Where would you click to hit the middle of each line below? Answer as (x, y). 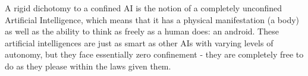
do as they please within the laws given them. (88, 66)
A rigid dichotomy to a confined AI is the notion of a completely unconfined (144, 8)
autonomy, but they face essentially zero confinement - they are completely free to (154, 54)
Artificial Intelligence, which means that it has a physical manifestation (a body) (152, 19)
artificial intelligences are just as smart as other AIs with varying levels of (139, 42)
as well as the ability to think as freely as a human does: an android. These (142, 31)
